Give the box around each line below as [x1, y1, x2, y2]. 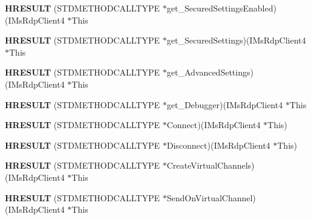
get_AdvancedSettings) [166, 66, 254, 79]
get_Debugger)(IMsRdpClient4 [166, 98, 283, 111]
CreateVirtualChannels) [166, 159, 255, 172]
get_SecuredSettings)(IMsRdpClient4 [166, 34, 306, 47]
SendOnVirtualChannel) [166, 191, 256, 204]
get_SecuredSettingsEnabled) [166, 2, 277, 14]
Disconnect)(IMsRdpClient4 [166, 138, 270, 151]
